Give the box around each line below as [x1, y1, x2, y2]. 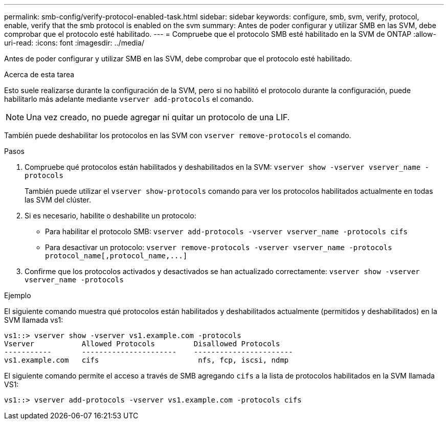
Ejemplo [4, 291, 31, 300]
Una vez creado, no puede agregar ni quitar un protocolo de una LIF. [26, 112, 290, 122]
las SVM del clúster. [25, 195, 91, 204]
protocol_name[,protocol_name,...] [45, 252, 188, 260]
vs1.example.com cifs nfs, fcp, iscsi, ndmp [4, 356, 289, 364]
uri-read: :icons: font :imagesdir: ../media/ [4, 38, 144, 47]
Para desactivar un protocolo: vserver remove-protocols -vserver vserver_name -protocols [45, 243, 392, 252]
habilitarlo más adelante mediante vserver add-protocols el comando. [4, 95, 254, 103]
